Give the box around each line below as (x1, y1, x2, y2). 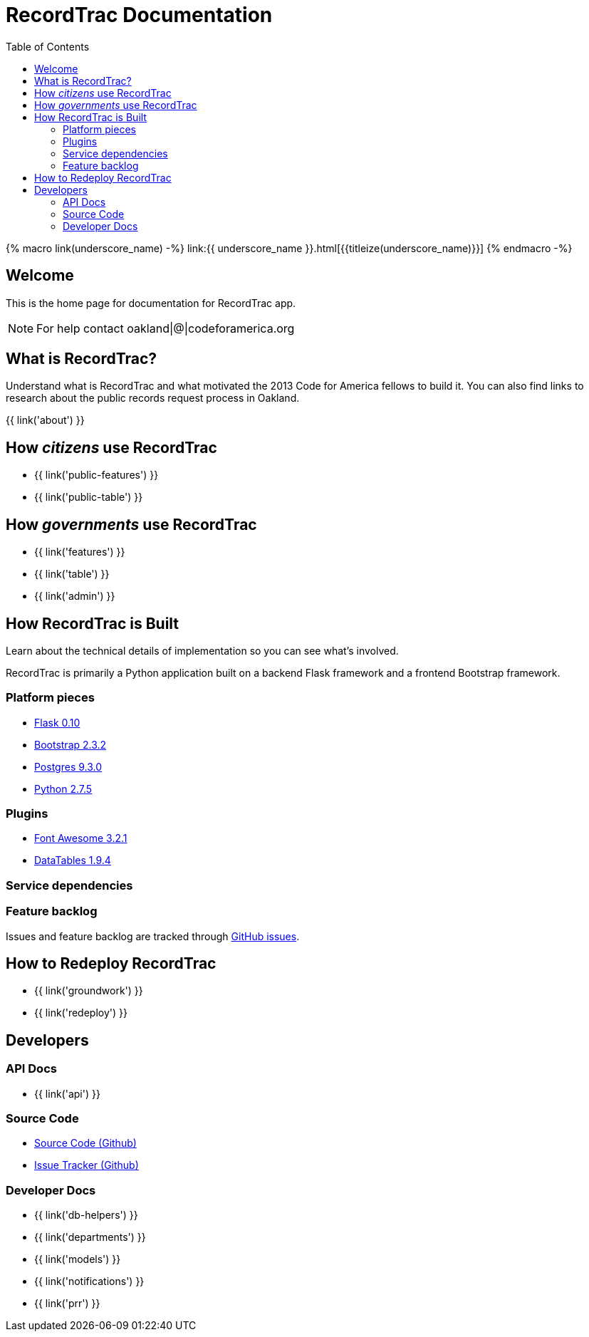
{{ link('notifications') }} (34, 1275, 145, 1288)
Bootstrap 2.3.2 (34, 738, 107, 751)
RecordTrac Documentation (6, 3, 273, 27)
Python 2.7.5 (34, 782, 93, 795)
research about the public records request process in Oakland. (6, 392, 300, 405)
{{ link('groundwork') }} (34, 984, 143, 997)
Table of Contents (6, 40, 90, 53)
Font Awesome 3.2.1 (34, 832, 127, 845)
